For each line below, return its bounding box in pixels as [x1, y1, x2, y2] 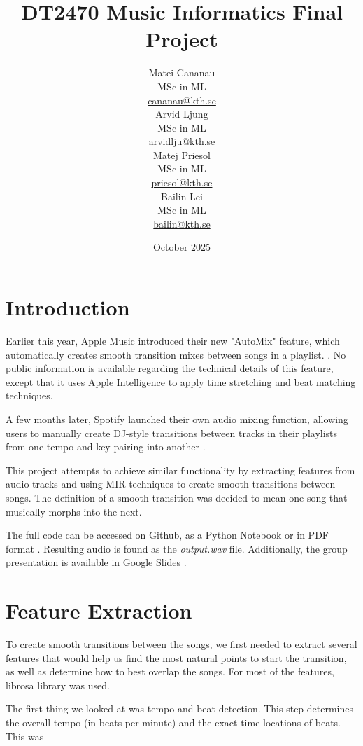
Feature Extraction [6, 596, 192, 625]
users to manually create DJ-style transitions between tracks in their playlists [6, 425, 338, 440]
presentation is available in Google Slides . [6, 555, 187, 569]
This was [6, 728, 44, 743]
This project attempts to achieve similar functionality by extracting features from [6, 462, 355, 477]
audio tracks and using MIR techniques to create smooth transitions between [6, 476, 336, 491]
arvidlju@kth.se [148, 134, 215, 148]
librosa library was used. [6, 677, 110, 692]
